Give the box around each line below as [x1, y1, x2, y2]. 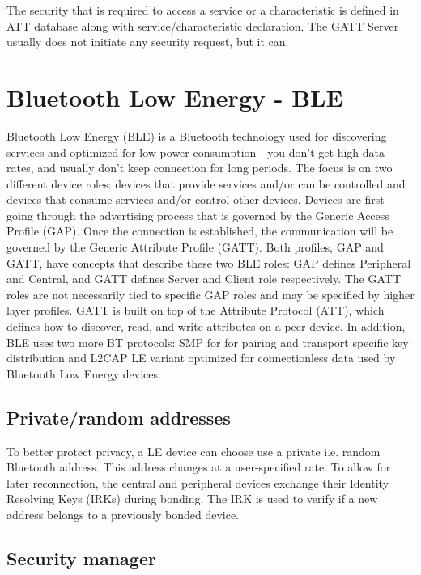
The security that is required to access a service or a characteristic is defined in [6, 2, 399, 18]
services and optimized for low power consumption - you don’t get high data [6, 143, 385, 160]
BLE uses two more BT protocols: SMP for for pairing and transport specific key [6, 333, 409, 350]
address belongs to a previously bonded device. [6, 505, 240, 522]
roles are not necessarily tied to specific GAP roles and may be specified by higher [6, 285, 415, 302]
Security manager [6, 545, 156, 570]
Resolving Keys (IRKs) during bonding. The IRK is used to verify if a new [6, 490, 378, 507]
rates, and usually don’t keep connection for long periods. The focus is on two [6, 159, 393, 176]
